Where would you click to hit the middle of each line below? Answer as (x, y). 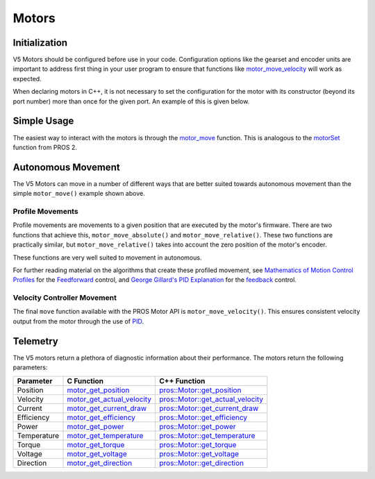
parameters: (30, 367)
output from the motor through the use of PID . (78, 321)
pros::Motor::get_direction (202, 463)
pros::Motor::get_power (198, 426)
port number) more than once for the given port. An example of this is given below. (131, 101)
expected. (27, 78)
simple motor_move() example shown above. (79, 194)
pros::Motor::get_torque (198, 444)
